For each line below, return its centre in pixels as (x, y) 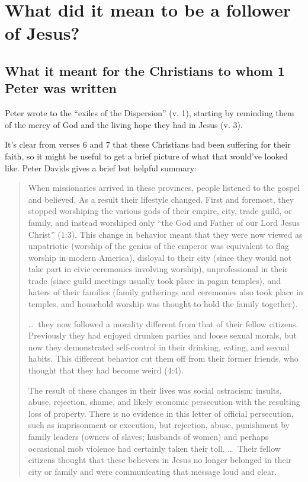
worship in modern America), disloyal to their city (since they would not (160, 257)
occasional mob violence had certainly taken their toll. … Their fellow (154, 448)
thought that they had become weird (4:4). (106, 370)
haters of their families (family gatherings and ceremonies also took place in (166, 292)
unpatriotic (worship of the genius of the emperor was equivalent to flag (158, 246)
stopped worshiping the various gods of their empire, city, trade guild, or (160, 211)
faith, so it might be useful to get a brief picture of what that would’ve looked (146, 156)
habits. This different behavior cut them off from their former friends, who (163, 358)
